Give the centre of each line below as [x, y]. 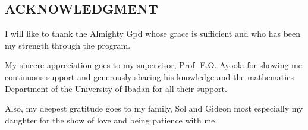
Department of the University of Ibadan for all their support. [116, 88]
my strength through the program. [68, 45]
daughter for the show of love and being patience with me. [111, 120]
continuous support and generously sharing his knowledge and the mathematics [149, 76]
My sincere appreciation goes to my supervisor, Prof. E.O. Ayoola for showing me [153, 65]
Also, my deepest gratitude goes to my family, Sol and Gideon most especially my [154, 108]
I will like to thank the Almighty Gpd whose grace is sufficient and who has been [153, 34]
